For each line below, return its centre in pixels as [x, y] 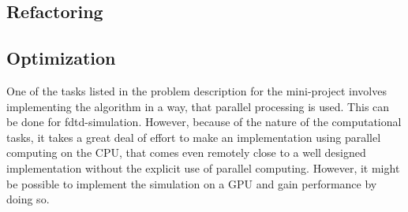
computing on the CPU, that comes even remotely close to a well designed [186, 152]
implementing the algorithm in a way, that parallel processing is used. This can [198, 106]
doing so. [28, 199]
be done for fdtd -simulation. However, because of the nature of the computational [204, 122]
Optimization [61, 58]
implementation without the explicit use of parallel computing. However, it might [203, 167]
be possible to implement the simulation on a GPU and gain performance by [192, 183]
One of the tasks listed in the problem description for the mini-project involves [197, 90]
